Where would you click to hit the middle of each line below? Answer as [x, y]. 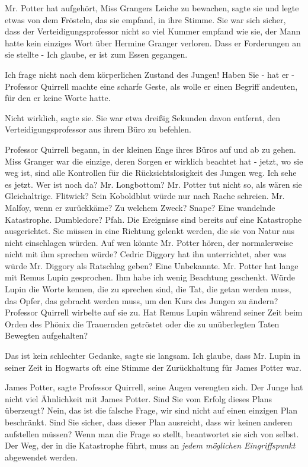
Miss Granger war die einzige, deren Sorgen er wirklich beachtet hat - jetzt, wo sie [154, 161]
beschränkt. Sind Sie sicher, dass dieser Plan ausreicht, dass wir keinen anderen [149, 422]
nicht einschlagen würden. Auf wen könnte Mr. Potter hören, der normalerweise [149, 242]
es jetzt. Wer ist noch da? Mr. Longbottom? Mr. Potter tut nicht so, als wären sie [153, 184]
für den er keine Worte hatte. [58, 98]
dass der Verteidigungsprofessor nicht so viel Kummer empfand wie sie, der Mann [153, 31]
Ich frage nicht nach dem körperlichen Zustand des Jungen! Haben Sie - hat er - [150, 74]
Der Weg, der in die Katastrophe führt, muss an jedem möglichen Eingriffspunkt [150, 445]
